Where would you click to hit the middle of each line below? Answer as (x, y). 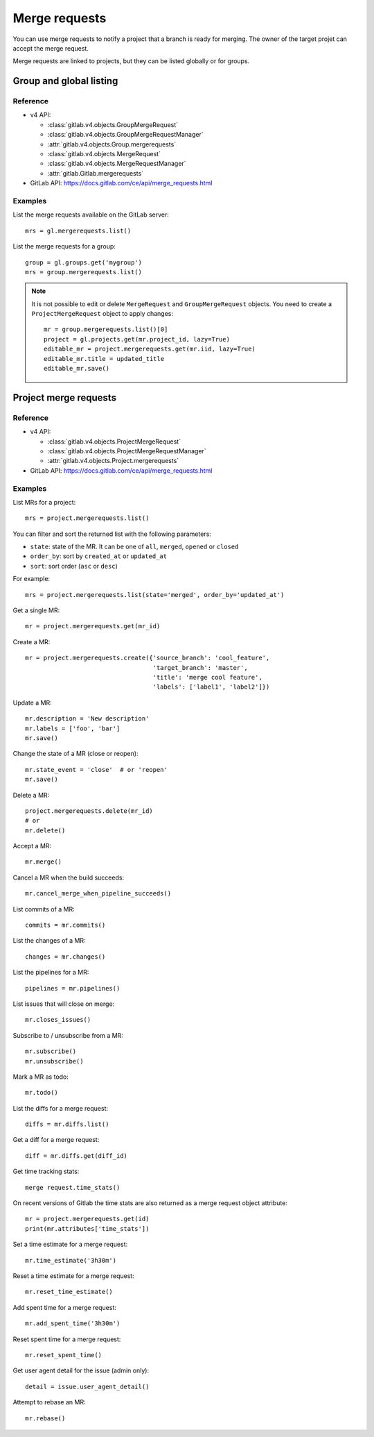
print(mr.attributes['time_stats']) (87, 1228)
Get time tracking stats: (46, 1171)
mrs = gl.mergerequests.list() (78, 230)
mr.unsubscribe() (54, 1061)
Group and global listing (65, 81)
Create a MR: (32, 641)
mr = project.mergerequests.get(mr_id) (93, 626)
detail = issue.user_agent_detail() (87, 1386)
